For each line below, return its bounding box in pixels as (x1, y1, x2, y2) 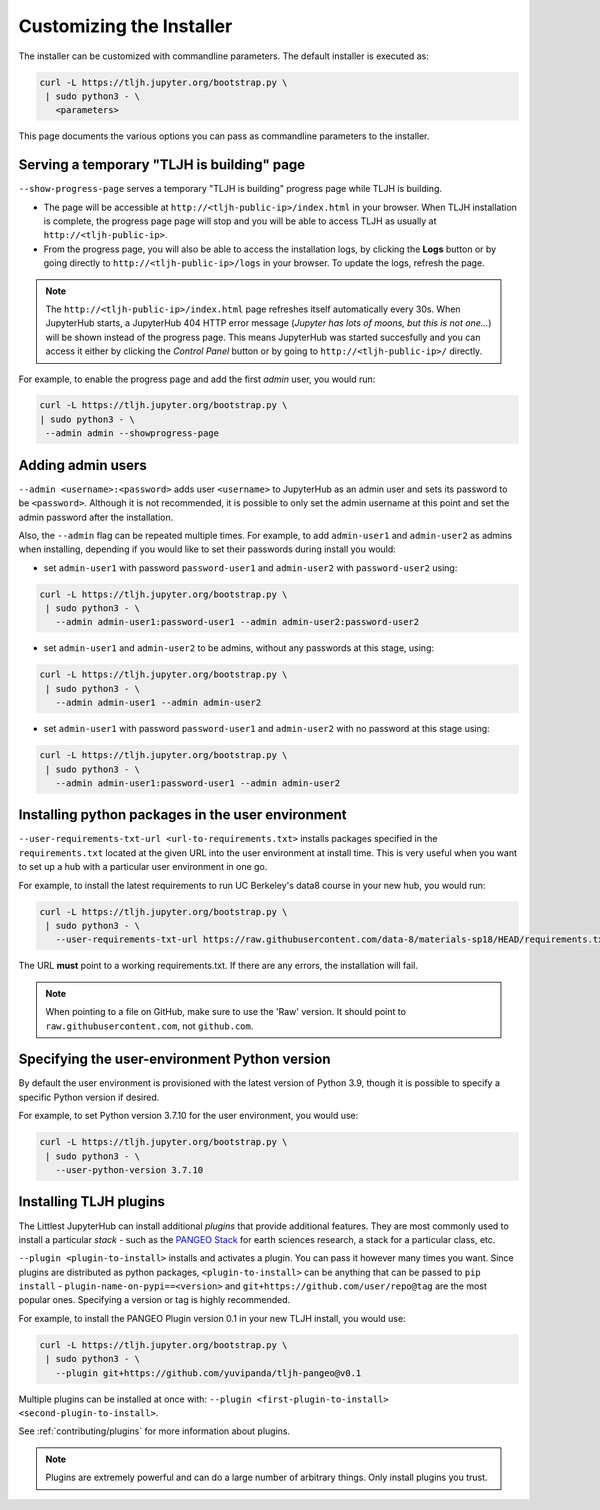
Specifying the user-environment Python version (18, 1051, 331, 1068)
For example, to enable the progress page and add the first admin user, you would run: (18, 373, 376, 385)
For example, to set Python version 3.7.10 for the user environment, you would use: (18, 1110, 359, 1122)
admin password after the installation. (18, 511, 174, 523)
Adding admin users (18, 456, 147, 474)
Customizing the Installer (18, 15, 233, 37)
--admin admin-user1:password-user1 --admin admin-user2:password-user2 (55, 616, 420, 628)
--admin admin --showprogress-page (45, 428, 220, 439)
